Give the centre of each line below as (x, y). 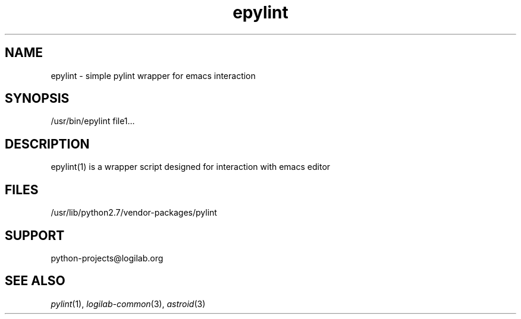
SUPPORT (35, 235)
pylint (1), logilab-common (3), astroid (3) (128, 304)
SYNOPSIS (37, 99)
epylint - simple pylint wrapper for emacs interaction (153, 75)
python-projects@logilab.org (107, 258)
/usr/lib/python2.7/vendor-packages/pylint (134, 213)
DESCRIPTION (47, 144)
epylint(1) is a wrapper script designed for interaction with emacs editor (191, 167)
